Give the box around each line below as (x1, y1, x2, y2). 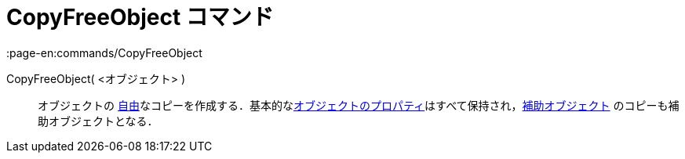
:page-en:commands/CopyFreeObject (6, 45, 202, 60)
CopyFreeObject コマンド (6, 4, 274, 31)
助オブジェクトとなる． (38, 114, 158, 128)
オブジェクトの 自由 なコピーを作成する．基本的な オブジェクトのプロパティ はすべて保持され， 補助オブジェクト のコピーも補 (38, 98, 680, 112)
